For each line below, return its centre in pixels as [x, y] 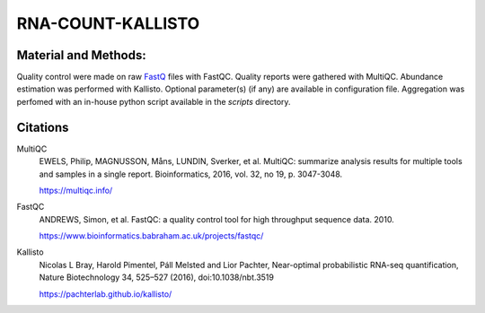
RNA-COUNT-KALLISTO [108, 23]
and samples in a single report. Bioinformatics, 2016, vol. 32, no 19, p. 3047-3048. [191, 174]
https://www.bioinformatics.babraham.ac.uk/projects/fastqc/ [151, 236]
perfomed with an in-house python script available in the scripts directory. [154, 101]
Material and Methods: [82, 55]
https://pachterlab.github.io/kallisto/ [106, 294]
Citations [43, 127]
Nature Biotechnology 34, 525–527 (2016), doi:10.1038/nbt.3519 [156, 277]
